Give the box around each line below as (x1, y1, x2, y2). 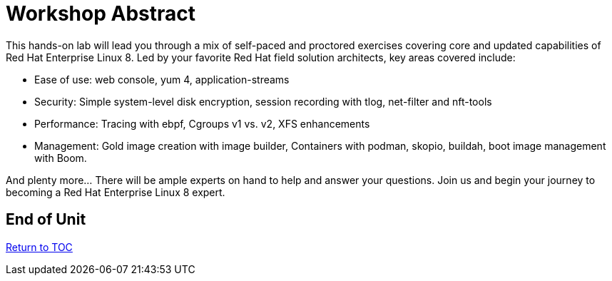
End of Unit (6, 210, 86, 229)
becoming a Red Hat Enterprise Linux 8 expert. (6, 185, 225, 198)
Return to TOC (6, 240, 73, 253)
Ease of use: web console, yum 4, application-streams (34, 73, 290, 86)
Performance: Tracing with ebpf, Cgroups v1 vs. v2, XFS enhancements (34, 117, 370, 130)
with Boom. (34, 151, 87, 164)
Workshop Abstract (6, 1, 195, 26)
